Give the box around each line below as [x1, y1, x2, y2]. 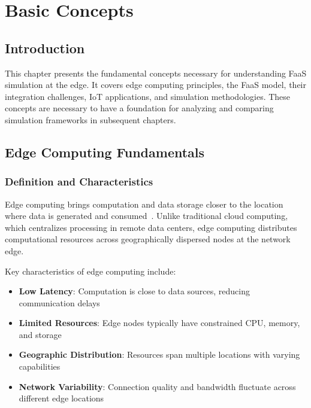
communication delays [19, 296, 100, 309]
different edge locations [19, 392, 104, 404]
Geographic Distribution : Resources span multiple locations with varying [19, 348, 300, 361]
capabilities [19, 360, 61, 373]
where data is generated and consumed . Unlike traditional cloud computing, [5, 209, 288, 222]
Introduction [5, 38, 85, 57]
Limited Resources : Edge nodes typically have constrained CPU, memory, [19, 316, 300, 329]
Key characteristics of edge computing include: [5, 264, 176, 277]
